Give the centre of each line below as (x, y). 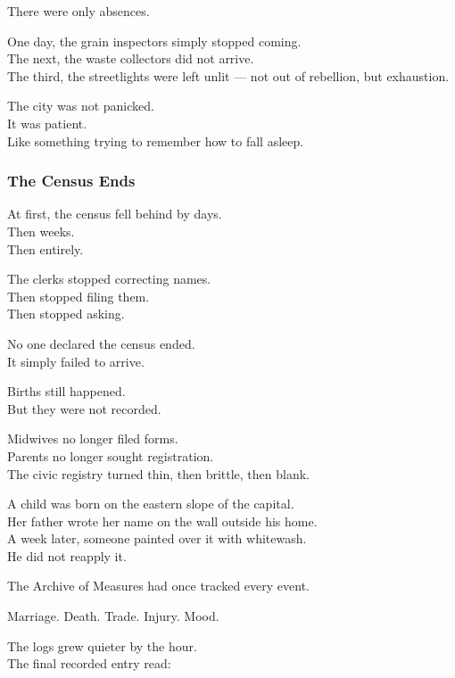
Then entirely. (45, 248)
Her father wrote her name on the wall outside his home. (162, 521)
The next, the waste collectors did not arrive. (131, 58)
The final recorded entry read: (89, 663)
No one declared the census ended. (101, 343)
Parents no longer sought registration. (111, 455)
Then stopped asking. (66, 314)
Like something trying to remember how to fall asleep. (156, 141)
